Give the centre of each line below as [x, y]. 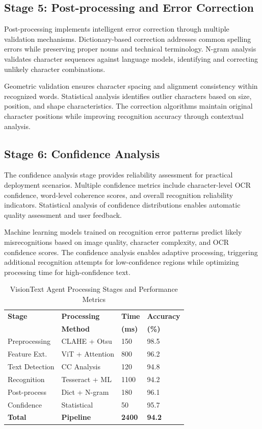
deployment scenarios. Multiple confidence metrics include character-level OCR [127, 184]
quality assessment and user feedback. [63, 214]
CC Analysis [81, 367]
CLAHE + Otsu [87, 341]
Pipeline [76, 417]
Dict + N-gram [85, 392]
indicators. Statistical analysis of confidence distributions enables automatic [122, 205]
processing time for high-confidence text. [67, 272]
